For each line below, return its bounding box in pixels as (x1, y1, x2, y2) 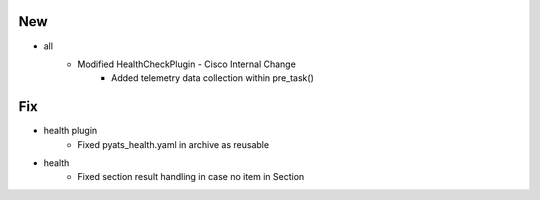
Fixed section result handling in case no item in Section (77, 171, 305, 183)
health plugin (43, 125, 98, 137)
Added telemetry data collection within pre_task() (111, 72, 314, 84)
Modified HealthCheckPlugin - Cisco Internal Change (77, 58, 297, 70)
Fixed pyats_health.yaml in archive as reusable (77, 138, 270, 150)
